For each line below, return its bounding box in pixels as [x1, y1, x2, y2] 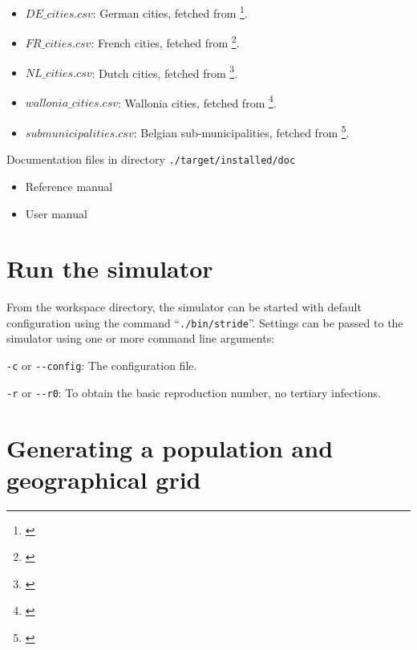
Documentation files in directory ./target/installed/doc [6, 151, 296, 168]
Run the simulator [6, 252, 213, 285]
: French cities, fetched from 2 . [91, 32, 240, 51]
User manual [25, 205, 87, 221]
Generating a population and [6, 431, 334, 464]
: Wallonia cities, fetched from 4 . [118, 91, 277, 111]
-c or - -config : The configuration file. [6, 357, 197, 374]
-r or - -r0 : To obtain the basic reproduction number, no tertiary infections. [6, 384, 381, 400]
